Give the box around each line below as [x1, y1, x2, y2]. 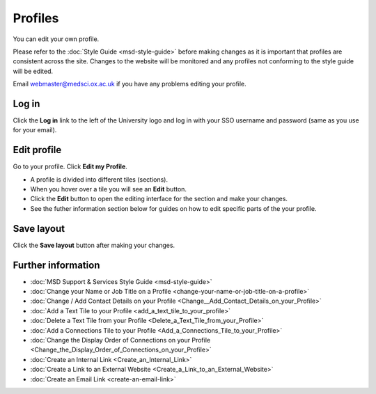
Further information [13, 259, 100, 271]
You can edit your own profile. [13, 35, 100, 43]
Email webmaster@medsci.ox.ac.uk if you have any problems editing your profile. [13, 80, 246, 88]
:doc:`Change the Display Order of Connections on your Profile [30, 336, 211, 345]
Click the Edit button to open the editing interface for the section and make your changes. [30, 195, 288, 203]
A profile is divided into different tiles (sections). [30, 175, 169, 184]
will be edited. [13, 67, 54, 75]
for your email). [13, 126, 57, 134]
